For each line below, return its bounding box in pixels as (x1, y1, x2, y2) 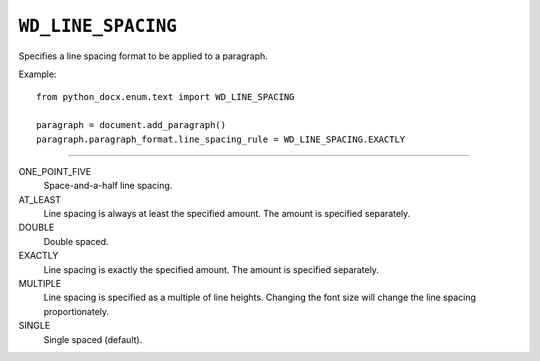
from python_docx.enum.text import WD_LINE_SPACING (36, 91, 295, 103)
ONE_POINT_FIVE (18, 165, 92, 177)
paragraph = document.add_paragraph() (36, 120, 227, 131)
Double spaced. (43, 235, 109, 247)
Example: (18, 68, 57, 80)
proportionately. (43, 305, 110, 317)
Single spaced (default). (43, 333, 143, 345)
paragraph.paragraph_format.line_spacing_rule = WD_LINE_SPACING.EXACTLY (36, 133, 406, 145)
